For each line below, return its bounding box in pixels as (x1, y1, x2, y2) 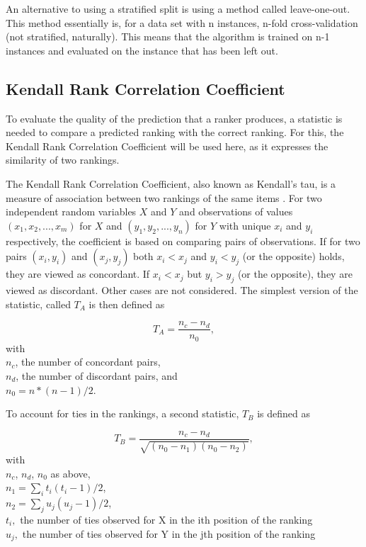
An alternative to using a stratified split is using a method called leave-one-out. (6, 1, 350, 16)
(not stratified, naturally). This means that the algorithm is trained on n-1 (6, 29, 330, 44)
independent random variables (6, 204, 137, 219)
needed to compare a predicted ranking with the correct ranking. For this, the (6, 125, 344, 140)
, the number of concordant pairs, (15, 354, 161, 369)
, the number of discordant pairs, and (16, 368, 178, 383)
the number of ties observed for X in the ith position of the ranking (20, 512, 313, 527)
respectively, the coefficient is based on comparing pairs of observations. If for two (6, 233, 360, 248)
